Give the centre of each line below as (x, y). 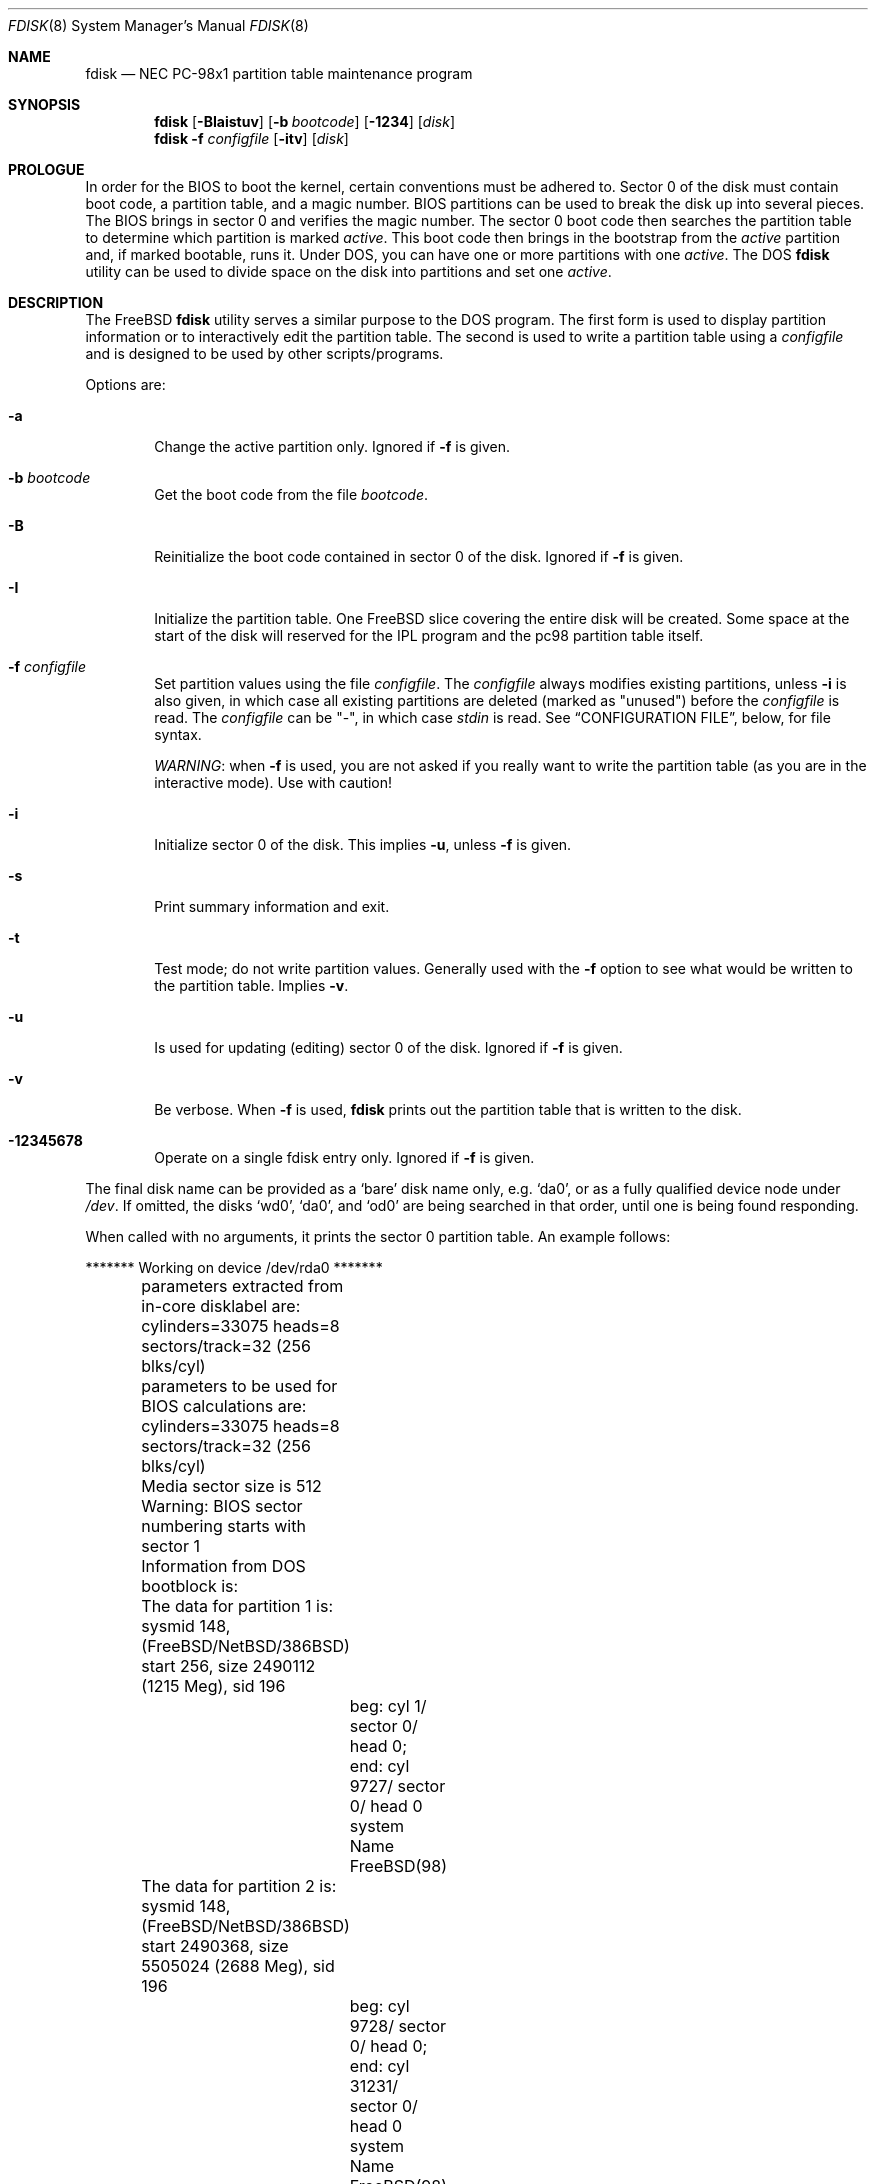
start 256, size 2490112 (228, 1666)
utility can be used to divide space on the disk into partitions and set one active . (348, 271)
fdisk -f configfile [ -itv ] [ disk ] (251, 138)
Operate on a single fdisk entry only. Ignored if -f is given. (344, 1157)
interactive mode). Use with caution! (273, 782)
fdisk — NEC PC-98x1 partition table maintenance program (279, 73)
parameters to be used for (239, 1386)
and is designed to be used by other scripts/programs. (264, 353)
